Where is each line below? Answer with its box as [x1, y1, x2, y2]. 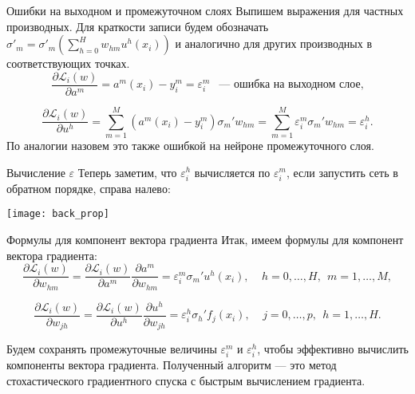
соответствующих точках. [6, 55, 130, 72]
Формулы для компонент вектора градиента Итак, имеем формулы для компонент [6, 230, 404, 247]
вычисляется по [194, 164, 271, 180]
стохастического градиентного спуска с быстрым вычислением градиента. [6, 372, 366, 389]
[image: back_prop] [6, 208, 109, 220]
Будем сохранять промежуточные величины [6, 341, 217, 357]
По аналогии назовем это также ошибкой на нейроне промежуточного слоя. [6, 136, 374, 153]
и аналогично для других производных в [175, 35, 373, 52]
